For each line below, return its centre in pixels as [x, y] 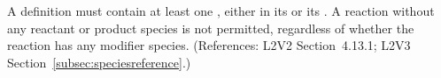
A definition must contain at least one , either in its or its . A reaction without [221, 11]
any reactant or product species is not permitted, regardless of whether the [211, 28]
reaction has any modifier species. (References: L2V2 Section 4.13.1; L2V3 [209, 45]
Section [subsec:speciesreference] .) [99, 62]
